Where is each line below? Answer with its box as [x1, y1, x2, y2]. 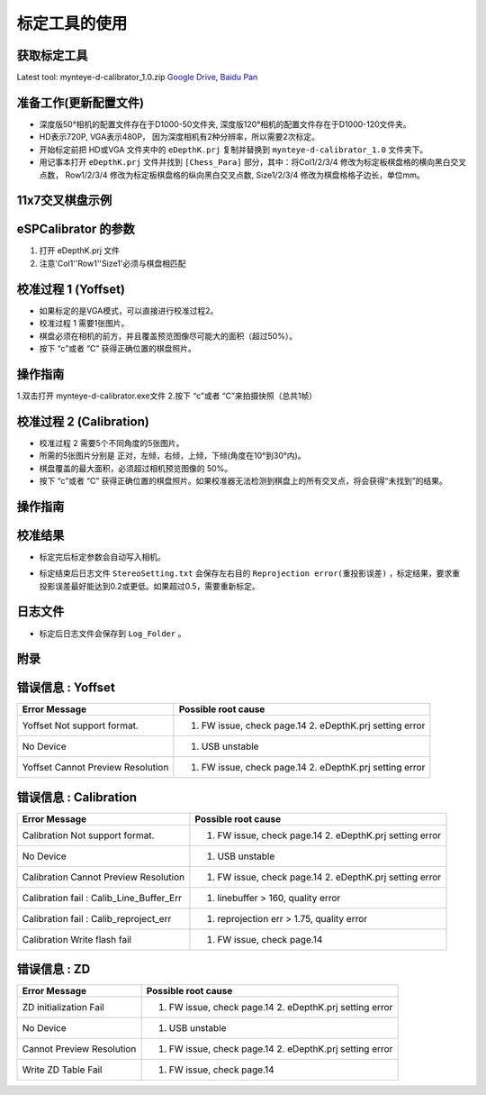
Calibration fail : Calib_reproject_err [22, 912, 172, 925]
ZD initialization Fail [22, 1001, 105, 1014]
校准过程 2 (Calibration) [16, 414, 150, 429]
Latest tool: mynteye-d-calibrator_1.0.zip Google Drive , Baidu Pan [16, 72, 258, 83]
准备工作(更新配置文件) [16, 95, 144, 110]
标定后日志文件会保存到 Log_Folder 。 [39, 627, 186, 639]
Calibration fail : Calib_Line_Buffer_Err [22, 891, 183, 904]
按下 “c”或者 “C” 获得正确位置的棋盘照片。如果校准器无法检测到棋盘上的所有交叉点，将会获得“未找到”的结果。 [39, 475, 447, 486]
